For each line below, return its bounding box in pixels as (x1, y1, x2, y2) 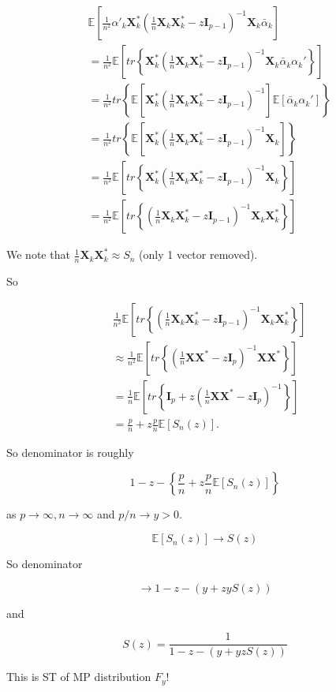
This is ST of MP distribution (6, 668, 151, 685)
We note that (6, 246, 70, 263)
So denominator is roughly (6, 443, 134, 460)
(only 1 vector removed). (139, 246, 258, 263)
